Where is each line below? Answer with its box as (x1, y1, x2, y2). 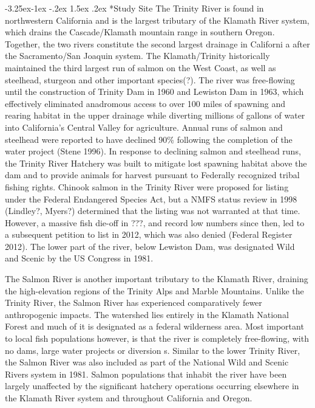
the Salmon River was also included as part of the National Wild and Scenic (5, 356, 289, 368)
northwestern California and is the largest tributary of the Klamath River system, (5, 13, 310, 26)
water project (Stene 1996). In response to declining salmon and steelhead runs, (5, 145, 301, 157)
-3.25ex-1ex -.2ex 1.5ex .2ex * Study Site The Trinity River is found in (5, 2, 264, 14)
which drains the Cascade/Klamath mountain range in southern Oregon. (5, 26, 275, 38)
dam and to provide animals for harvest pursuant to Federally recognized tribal (5, 168, 300, 181)
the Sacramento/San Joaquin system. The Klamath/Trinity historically (5, 49, 270, 62)
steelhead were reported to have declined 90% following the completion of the (5, 133, 293, 145)
